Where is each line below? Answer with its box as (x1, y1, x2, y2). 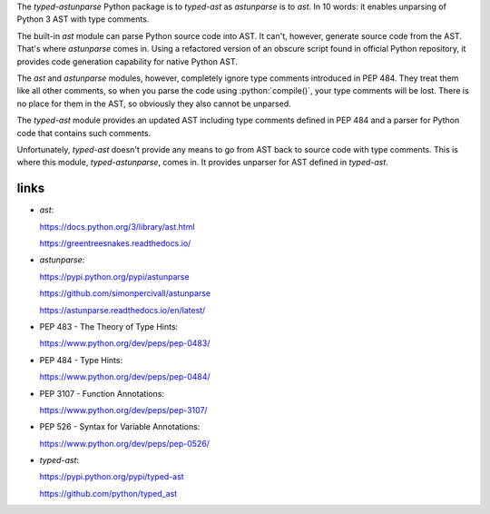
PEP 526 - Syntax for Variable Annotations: (39, 421, 201, 432)
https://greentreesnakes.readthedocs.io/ (39, 237, 191, 249)
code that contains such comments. (16, 127, 152, 138)
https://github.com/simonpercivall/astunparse (39, 288, 211, 299)
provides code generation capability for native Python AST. (16, 55, 238, 67)
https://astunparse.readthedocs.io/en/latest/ (39, 304, 206, 315)
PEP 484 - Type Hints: (39, 354, 122, 365)
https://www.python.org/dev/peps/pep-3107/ (39, 404, 208, 415)
